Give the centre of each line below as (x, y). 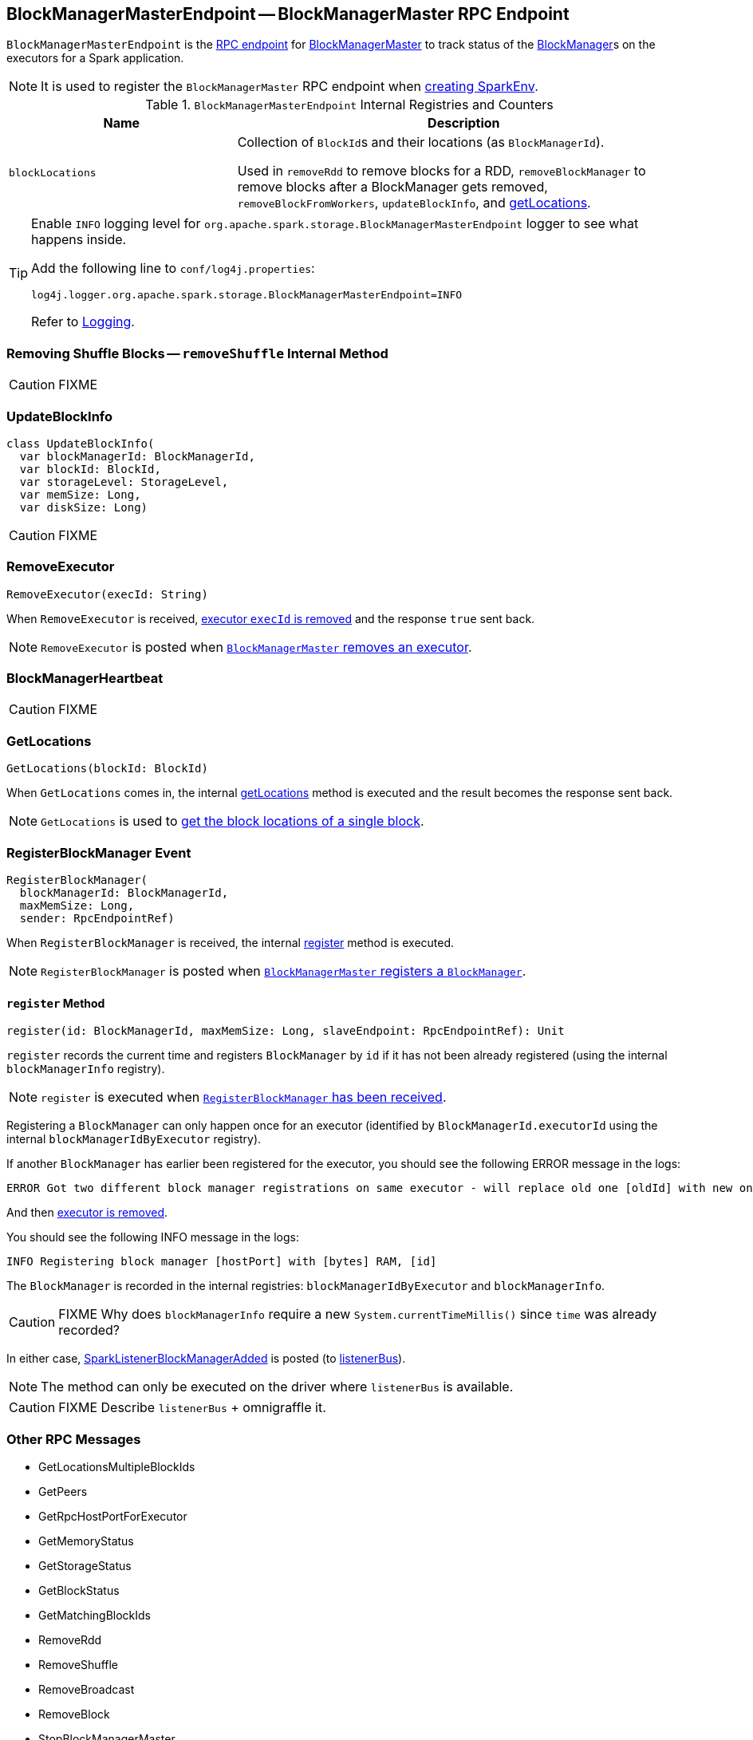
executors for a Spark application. (95, 58)
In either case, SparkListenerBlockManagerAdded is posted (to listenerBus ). (206, 1359)
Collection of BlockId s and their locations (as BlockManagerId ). (421, 142)
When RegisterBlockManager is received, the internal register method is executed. (231, 942)
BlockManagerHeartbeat (85, 679)
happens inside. (79, 240)
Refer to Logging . (83, 322)
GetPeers (63, 1491)
